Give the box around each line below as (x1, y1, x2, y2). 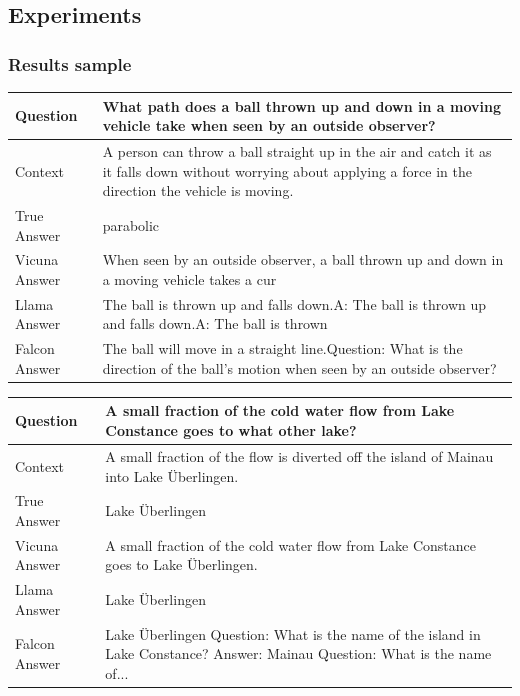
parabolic (102, 214, 160, 235)
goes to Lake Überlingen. (105, 554, 258, 575)
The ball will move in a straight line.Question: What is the (102, 338, 463, 359)
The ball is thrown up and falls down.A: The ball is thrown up (102, 293, 487, 314)
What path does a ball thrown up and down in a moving (102, 95, 501, 116)
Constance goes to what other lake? (105, 420, 357, 441)
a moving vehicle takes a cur (102, 269, 277, 289)
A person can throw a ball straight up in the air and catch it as (102, 140, 492, 161)
